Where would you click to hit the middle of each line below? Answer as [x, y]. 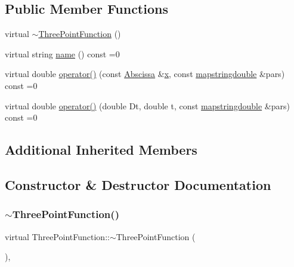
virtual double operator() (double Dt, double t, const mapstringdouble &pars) [147, 105]
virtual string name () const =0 [62, 53]
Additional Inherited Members [101, 150]
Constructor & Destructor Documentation [138, 184]
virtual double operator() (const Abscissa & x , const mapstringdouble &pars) [145, 74]
